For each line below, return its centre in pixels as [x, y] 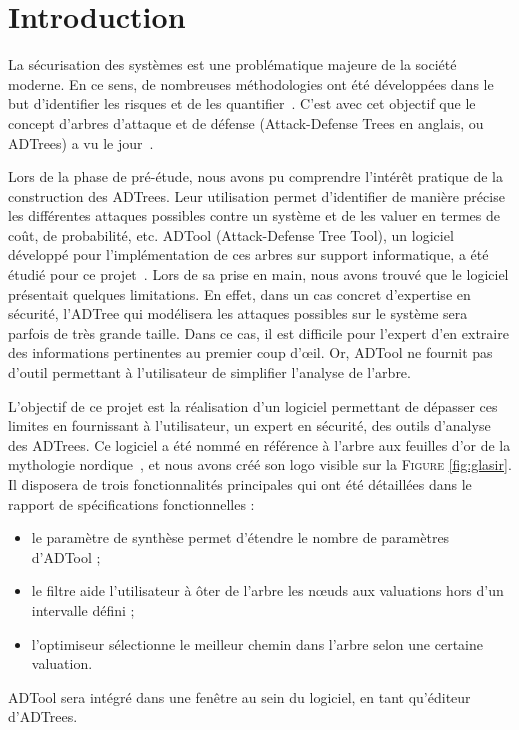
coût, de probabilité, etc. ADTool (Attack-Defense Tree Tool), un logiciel [231, 234]
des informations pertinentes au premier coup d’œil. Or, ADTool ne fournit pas [250, 352]
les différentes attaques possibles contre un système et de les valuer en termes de [254, 215]
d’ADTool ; [66, 556]
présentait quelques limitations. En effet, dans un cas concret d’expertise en [239, 293]
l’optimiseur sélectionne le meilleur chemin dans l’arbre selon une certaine [257, 643]
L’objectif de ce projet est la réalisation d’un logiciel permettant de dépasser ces [253, 405]
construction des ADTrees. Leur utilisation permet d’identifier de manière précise [256, 195]
